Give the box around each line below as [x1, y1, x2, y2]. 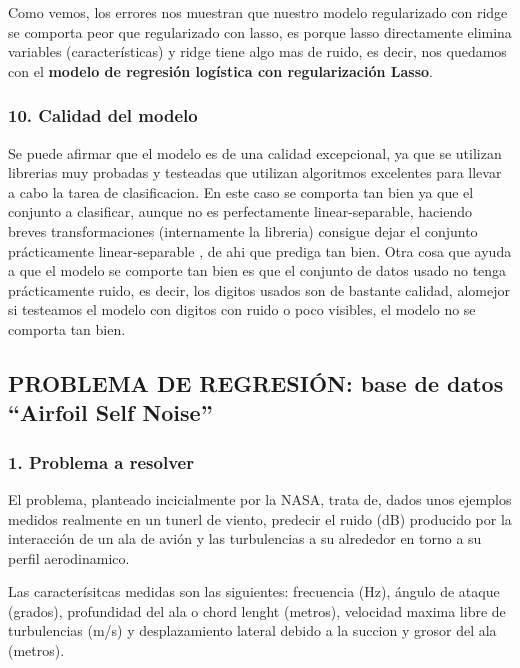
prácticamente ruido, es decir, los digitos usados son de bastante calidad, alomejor [8, 279, 510, 300]
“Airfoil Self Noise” [8, 397, 213, 428]
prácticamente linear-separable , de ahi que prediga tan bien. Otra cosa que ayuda [8, 240, 512, 261]
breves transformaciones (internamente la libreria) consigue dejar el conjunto [8, 220, 478, 241]
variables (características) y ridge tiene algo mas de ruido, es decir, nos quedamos [8, 41, 507, 62]
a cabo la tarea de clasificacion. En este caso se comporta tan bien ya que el [8, 181, 474, 202]
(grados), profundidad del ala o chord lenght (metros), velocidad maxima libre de [8, 600, 506, 621]
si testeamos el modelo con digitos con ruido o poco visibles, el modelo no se [8, 299, 476, 320]
